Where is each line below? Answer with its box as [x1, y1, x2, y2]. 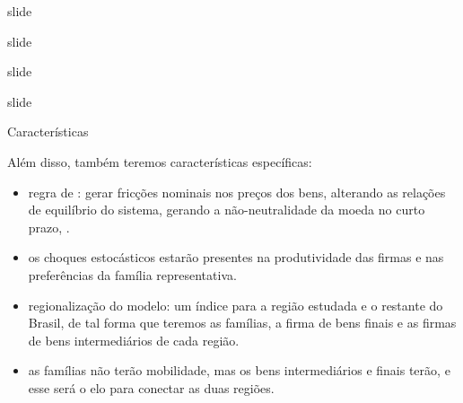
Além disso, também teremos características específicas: [7, 152, 312, 171]
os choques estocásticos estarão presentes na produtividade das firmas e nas [28, 248, 444, 267]
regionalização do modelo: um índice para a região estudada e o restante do [28, 295, 443, 314]
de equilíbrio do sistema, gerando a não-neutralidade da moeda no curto [28, 200, 425, 219]
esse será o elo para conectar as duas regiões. [28, 378, 275, 397]
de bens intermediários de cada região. [28, 330, 240, 349]
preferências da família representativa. [28, 265, 237, 284]
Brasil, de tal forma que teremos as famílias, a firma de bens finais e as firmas [28, 313, 457, 332]
